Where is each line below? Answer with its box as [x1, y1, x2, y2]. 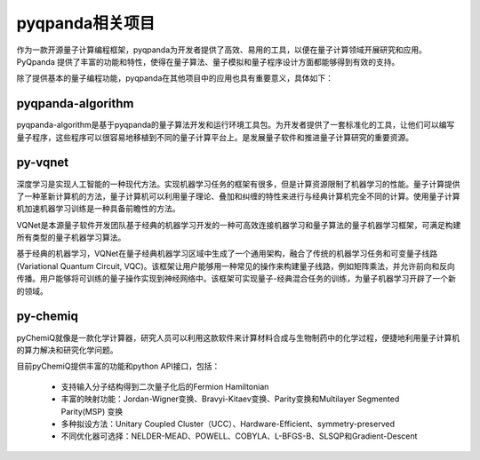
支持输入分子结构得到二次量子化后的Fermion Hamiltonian [60, 381, 269, 392]
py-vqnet [16, 155, 69, 171]
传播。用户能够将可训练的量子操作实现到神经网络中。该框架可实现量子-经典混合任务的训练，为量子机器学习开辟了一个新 [16, 274, 457, 284]
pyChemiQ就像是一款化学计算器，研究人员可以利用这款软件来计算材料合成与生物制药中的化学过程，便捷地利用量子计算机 [16, 332, 460, 343]
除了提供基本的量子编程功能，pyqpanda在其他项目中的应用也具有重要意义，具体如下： [16, 73, 333, 83]
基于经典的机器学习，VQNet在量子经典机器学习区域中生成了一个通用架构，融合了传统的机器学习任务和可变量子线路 [16, 249, 438, 259]
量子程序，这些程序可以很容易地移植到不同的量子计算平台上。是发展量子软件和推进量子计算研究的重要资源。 [16, 131, 413, 142]
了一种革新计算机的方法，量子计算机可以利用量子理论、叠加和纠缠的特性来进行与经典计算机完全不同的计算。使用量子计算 [16, 191, 460, 202]
